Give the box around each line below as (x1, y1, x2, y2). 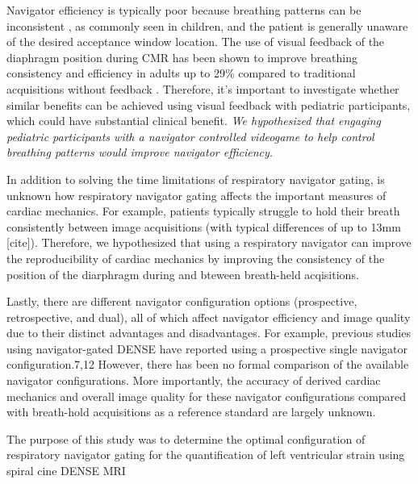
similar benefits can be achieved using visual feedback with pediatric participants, (6, 96, 411, 113)
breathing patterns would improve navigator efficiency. (6, 144, 274, 161)
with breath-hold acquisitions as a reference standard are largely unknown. (6, 403, 376, 420)
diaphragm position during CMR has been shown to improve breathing (6, 48, 358, 65)
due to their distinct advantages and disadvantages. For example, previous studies (6, 324, 411, 341)
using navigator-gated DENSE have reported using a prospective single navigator (6, 340, 408, 357)
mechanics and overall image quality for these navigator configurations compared (6, 387, 407, 404)
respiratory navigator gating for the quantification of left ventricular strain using (6, 446, 405, 463)
